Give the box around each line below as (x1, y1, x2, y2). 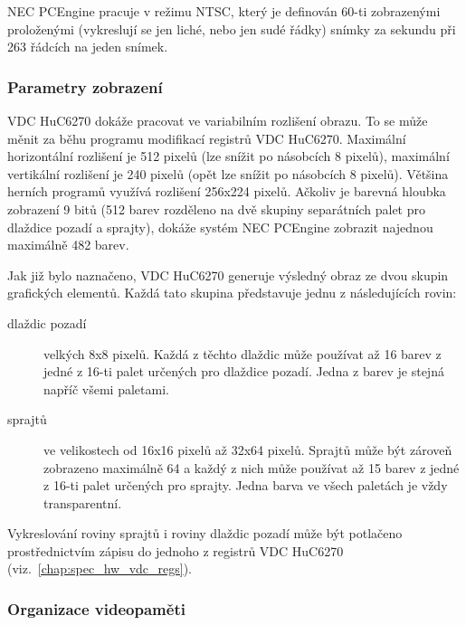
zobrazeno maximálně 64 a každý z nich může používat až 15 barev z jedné (43, 458, 460, 477)
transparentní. (43, 493, 122, 512)
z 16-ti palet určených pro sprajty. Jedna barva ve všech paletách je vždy (43, 476, 448, 495)
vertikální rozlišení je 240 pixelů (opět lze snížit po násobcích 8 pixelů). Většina (7, 164, 449, 183)
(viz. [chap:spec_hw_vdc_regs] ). (7, 559, 192, 578)
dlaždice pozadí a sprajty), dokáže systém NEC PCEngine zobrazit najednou (7, 217, 433, 236)
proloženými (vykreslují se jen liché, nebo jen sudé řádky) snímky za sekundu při (7, 19, 456, 38)
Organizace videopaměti (7, 597, 185, 620)
